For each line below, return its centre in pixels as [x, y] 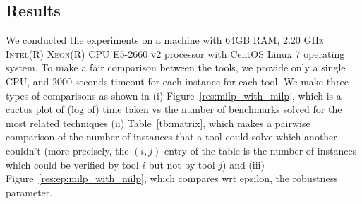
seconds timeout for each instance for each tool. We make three [212, 81]
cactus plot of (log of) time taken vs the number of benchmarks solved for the [174, 109]
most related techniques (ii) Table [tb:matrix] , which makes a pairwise [158, 122]
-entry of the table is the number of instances [259, 150]
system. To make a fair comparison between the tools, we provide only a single [176, 67]
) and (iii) [243, 164]
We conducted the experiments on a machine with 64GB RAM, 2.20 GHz [165, 40]
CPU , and [28, 81]
